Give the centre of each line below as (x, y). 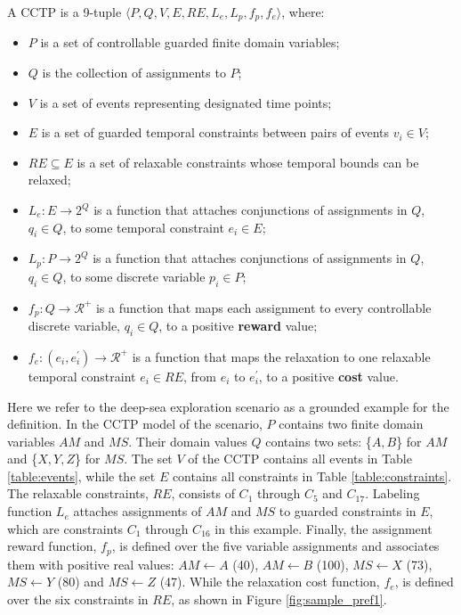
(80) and (81, 582)
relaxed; (49, 180)
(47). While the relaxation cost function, (270, 582)
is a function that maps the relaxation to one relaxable (281, 356)
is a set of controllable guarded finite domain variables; (190, 42)
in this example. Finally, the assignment (324, 528)
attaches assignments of (137, 511)
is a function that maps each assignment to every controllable (263, 307)
